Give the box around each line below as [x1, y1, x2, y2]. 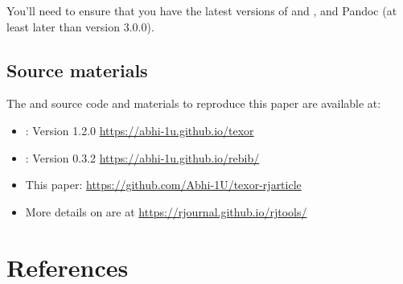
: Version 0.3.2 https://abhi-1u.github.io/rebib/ [25, 149, 260, 166]
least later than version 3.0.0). [6, 18, 154, 35]
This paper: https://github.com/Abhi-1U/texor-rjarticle [25, 176, 302, 193]
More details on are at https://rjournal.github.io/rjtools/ [25, 203, 307, 220]
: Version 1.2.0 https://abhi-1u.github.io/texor [25, 121, 254, 138]
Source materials [6, 57, 148, 82]
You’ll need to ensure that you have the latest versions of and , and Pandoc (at [6, 2, 397, 19]
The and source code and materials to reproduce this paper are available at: [6, 95, 381, 112]
